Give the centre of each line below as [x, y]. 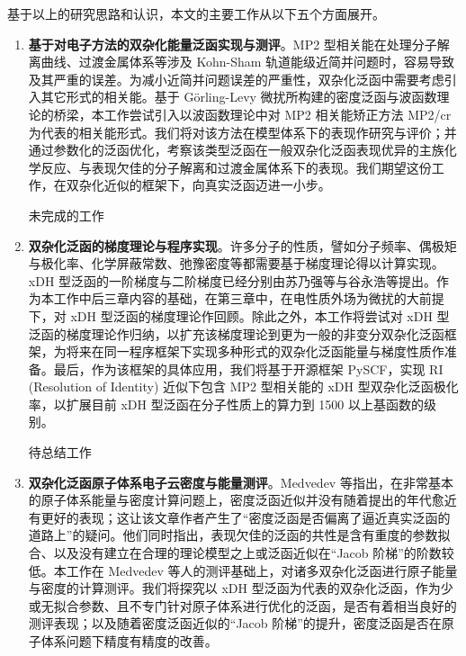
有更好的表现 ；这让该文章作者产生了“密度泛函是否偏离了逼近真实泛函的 [239, 517]
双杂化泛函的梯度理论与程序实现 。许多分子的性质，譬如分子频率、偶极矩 [242, 245]
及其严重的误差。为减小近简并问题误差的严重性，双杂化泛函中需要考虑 [236, 79]
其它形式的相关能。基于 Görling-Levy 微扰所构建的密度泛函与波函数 [239, 97]
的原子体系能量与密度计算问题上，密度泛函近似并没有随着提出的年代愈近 [242, 500]
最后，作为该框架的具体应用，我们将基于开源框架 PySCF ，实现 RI [248, 368]
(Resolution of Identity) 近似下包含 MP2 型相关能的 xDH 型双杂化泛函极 [237, 386]
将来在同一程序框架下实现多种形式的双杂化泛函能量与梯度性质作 [255, 351]
